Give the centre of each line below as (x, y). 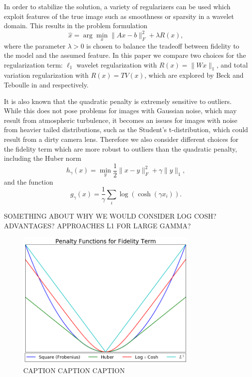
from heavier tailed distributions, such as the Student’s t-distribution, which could (126, 129)
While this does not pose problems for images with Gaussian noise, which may (120, 111)
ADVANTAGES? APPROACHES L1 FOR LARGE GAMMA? (97, 225)
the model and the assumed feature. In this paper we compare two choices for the (125, 55)
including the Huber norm (43, 158)
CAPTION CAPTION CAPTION (74, 370)
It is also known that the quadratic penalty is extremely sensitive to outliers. (118, 101)
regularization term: (33, 64)
